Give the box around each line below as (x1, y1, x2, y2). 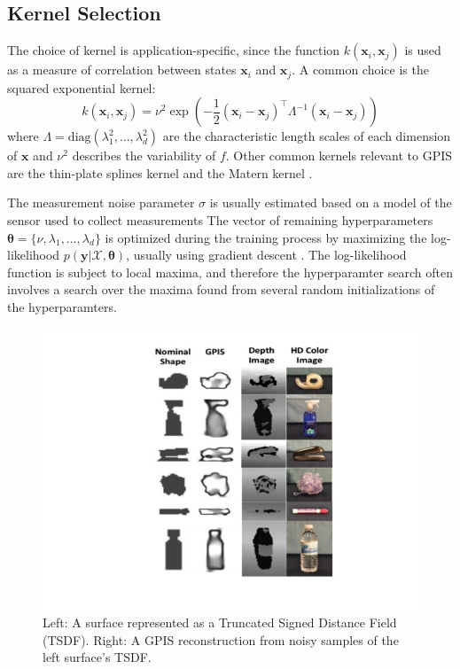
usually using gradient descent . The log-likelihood (133, 245, 407, 264)
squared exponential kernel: (7, 78, 156, 97)
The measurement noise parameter (7, 193, 195, 212)
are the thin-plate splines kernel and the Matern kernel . (7, 163, 313, 182)
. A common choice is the (292, 60, 429, 79)
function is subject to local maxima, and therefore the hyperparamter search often (7, 262, 453, 281)
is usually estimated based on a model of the (209, 193, 452, 212)
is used (404, 41, 441, 59)
